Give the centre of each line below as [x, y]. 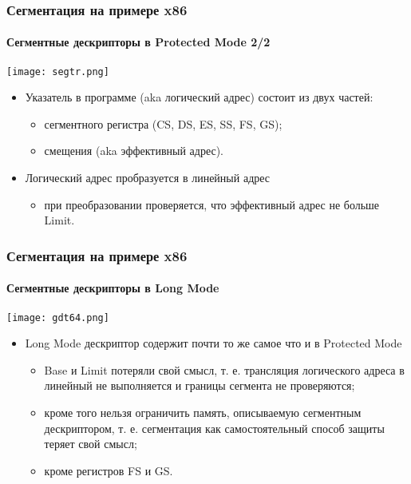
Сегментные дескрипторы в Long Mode [113, 288]
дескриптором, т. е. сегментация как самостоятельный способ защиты [214, 428]
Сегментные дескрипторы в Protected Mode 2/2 [138, 42]
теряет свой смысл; [91, 444]
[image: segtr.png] [58, 71]
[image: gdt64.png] [58, 317]
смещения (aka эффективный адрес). [134, 151]
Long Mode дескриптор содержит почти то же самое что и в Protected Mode [213, 343]
